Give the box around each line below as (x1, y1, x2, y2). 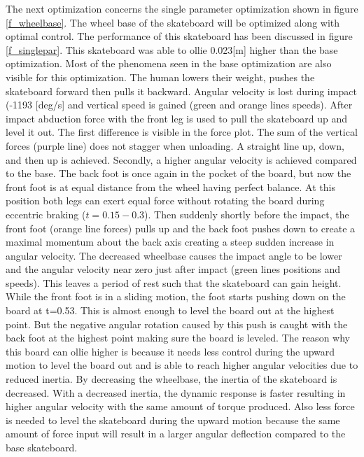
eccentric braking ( (6, 206, 86, 221)
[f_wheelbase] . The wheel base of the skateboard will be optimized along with (6, 15, 340, 29)
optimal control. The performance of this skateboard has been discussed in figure (6, 29, 353, 43)
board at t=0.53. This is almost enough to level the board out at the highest (6, 303, 335, 318)
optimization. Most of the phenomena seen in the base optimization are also (6, 56, 332, 71)
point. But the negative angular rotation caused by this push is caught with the (6, 316, 348, 331)
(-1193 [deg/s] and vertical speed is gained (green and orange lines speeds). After (6, 97, 353, 112)
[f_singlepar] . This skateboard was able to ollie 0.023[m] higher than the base (6, 42, 338, 57)
